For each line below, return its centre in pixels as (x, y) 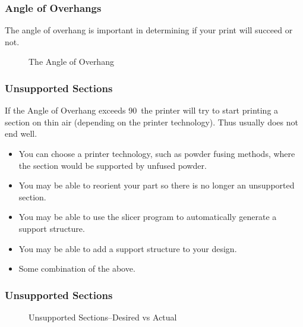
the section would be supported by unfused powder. (113, 165)
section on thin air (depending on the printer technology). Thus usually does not (151, 122)
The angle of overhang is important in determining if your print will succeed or (149, 30)
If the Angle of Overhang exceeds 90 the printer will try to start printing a (142, 110)
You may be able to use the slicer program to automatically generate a (148, 217)
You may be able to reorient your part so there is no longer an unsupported (157, 185)
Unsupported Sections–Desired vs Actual (103, 317)
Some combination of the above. (77, 268)
